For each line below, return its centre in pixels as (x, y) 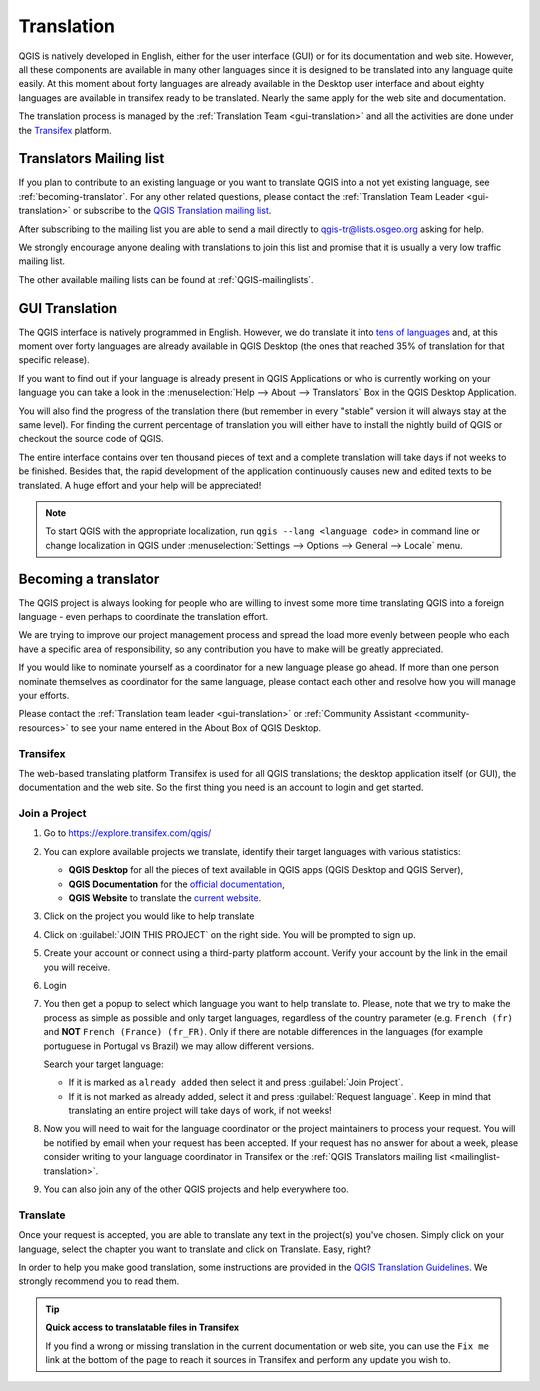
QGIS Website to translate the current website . (165, 898)
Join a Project (52, 813)
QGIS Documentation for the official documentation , (176, 884)
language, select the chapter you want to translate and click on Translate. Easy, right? (195, 1249)
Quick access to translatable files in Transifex (142, 1327)
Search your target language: (103, 1064)
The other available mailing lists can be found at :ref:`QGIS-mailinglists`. (166, 279)
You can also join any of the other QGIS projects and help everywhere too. (196, 1189)
